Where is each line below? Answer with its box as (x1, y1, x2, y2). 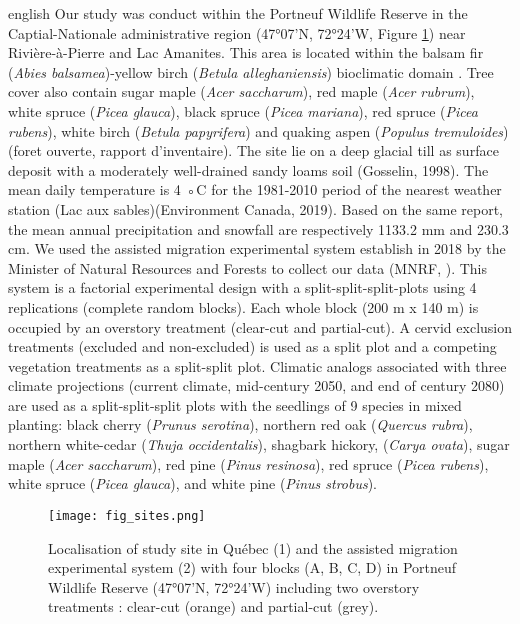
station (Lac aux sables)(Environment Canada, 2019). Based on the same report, (8, 198, 503, 219)
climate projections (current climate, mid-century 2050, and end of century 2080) (8, 375, 505, 396)
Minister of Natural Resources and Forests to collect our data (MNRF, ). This (8, 257, 487, 278)
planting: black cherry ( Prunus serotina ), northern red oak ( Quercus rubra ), (8, 414, 473, 435)
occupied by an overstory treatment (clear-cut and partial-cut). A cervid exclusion (8, 316, 512, 337)
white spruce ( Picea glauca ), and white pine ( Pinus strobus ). (8, 473, 378, 494)
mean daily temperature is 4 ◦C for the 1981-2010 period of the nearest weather (8, 179, 502, 200)
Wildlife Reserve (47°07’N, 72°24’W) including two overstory (48, 576, 420, 597)
